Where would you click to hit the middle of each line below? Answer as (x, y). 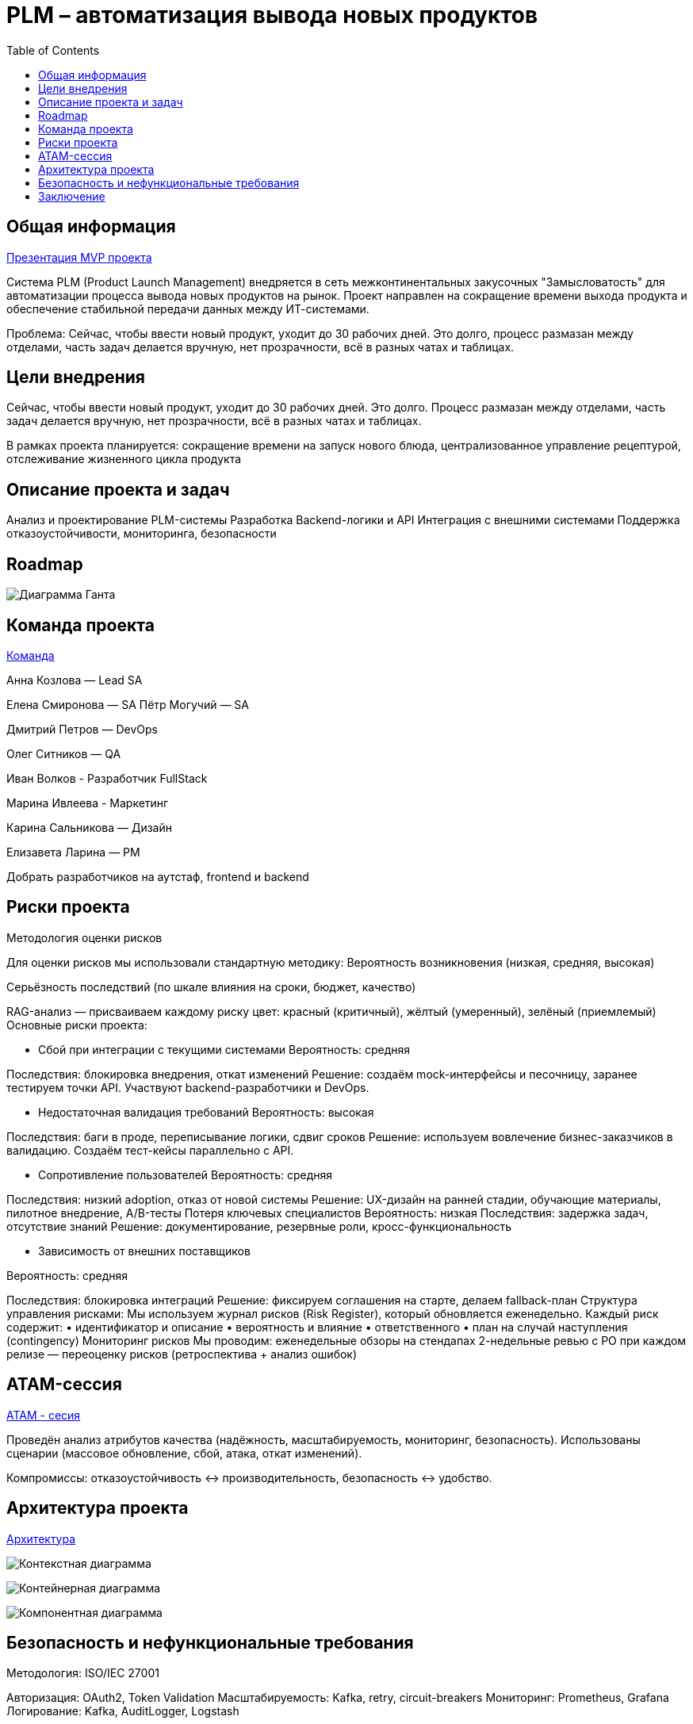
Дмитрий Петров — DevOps (82, 729)
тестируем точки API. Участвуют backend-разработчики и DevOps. (188, 1087)
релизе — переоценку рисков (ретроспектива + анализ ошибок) (182, 1354)
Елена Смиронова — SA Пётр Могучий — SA (128, 704)
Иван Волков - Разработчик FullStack (107, 778)
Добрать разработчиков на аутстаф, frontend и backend (158, 876)
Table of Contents (53, 50)
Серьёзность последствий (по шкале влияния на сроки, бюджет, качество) (211, 987)
